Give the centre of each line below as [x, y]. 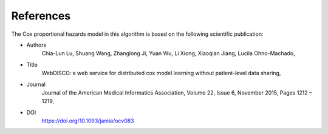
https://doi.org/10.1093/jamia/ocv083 [88, 121]
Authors [36, 45]
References [41, 16]
